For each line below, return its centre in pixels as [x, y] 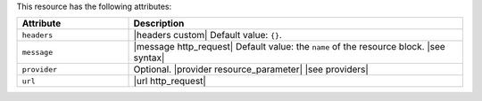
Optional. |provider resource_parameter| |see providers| [251, 69]
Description [159, 24]
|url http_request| [170, 82]
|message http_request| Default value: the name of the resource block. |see [289, 47]
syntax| [149, 58]
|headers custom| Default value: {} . [208, 35]
